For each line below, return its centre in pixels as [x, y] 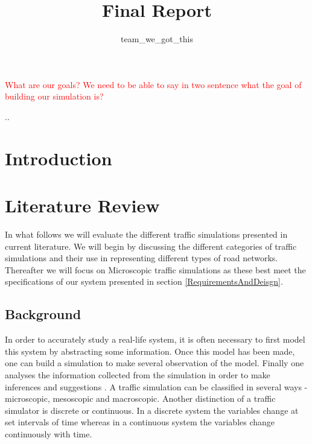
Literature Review [82, 205]
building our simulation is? [54, 96]
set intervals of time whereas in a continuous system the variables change [140, 422]
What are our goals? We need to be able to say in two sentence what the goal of [153, 84]
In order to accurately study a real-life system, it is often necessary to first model [155, 339]
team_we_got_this [157, 39]
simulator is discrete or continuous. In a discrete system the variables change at [152, 410]
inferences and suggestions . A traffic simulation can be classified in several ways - [156, 386]
